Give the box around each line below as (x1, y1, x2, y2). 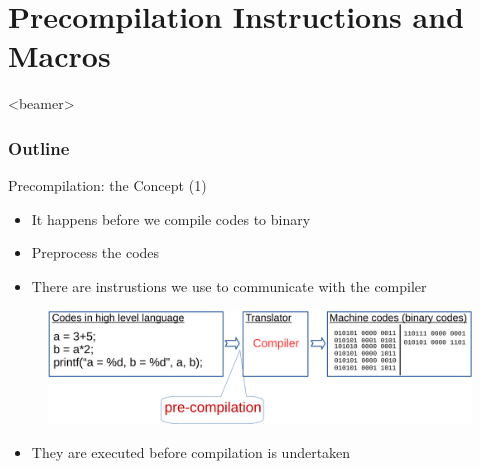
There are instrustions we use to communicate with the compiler (31, 275, 427, 296)
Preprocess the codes (31, 242, 160, 263)
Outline (8, 135, 70, 160)
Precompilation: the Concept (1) (8, 175, 207, 196)
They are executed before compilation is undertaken (31, 441, 351, 462)
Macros (8, 35, 111, 76)
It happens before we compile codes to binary (31, 208, 311, 229)
